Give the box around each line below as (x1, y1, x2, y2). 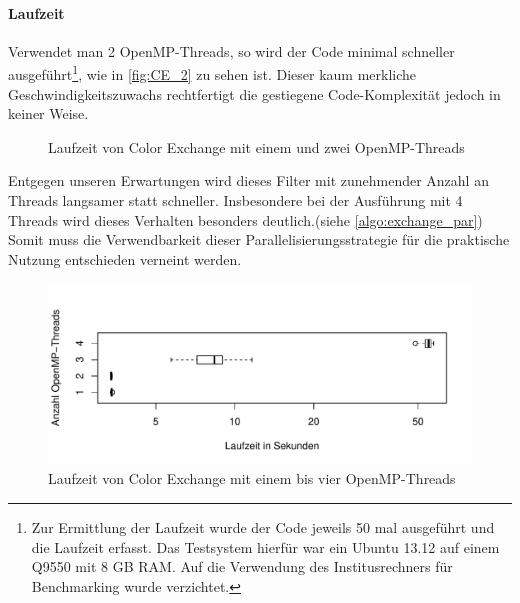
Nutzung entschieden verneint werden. (8, 248, 242, 269)
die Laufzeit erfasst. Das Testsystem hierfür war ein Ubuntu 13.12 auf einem (31, 536, 500, 557)
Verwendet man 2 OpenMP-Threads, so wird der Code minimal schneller (8, 40, 455, 61)
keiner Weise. (8, 103, 89, 124)
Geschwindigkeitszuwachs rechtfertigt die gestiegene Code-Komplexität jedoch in (8, 83, 501, 104)
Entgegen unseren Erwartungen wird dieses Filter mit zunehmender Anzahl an (8, 170, 489, 191)
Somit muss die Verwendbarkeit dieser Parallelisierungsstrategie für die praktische (8, 229, 510, 250)
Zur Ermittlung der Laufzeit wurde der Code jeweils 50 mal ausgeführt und (31, 516, 495, 537)
